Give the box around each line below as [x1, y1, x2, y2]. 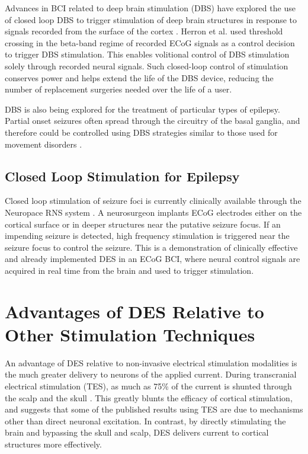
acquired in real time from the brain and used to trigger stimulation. [5, 264, 254, 276]
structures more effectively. [5, 437, 102, 450]
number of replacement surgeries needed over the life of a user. [5, 83, 232, 95]
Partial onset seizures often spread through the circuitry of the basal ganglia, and [5, 114, 300, 127]
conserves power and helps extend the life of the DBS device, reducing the [5, 71, 274, 84]
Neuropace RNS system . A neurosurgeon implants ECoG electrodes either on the [5, 206, 302, 218]
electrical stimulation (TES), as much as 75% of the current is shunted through [5, 379, 292, 392]
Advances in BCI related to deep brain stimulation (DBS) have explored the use [5, 2, 296, 14]
